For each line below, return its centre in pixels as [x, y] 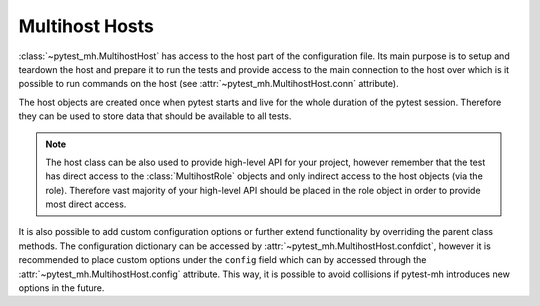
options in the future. [61, 288]
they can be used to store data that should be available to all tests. [155, 116]
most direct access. [86, 204]
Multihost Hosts [86, 26]
